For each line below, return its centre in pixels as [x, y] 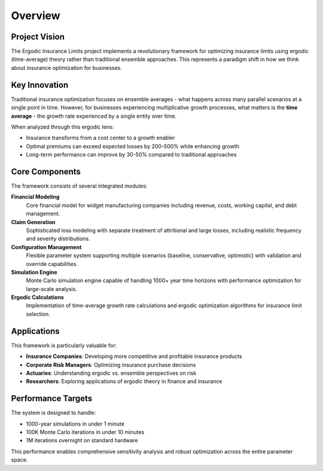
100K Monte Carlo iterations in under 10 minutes [85, 432]
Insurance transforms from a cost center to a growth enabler [101, 138]
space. [19, 460]
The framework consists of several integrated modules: [79, 186]
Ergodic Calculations [37, 297]
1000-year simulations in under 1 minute [75, 424]
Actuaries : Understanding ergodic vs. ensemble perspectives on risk [111, 373]
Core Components [46, 171]
